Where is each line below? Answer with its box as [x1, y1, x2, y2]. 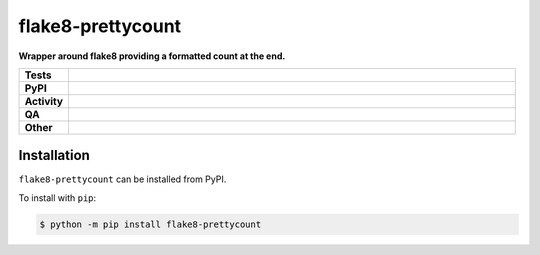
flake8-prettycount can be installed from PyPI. [18, 173, 227, 185]
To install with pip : [18, 191, 97, 204]
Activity [24, 94, 64, 108]
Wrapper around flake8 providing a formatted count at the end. [18, 50, 286, 62]
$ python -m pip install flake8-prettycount [39, 218, 262, 230]
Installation [18, 147, 90, 164]
